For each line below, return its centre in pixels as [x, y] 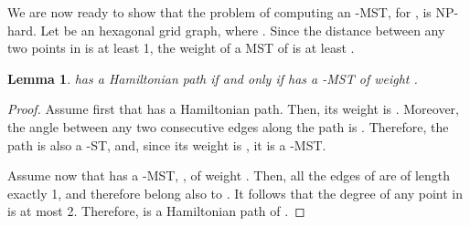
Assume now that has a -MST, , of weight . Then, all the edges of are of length [229, 175]
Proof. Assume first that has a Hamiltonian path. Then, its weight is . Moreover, [234, 109]
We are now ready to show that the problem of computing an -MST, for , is [219, 12]
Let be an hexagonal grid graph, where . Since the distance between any [243, 30]
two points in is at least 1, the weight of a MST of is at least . [181, 48]
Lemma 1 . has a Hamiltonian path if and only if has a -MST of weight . [213, 78]
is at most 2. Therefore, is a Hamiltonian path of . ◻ [156, 211]
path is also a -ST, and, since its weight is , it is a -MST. [167, 144]
